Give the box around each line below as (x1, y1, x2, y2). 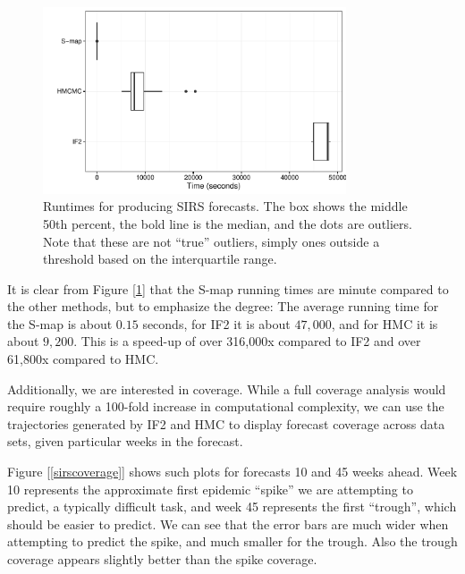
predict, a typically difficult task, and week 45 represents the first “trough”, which (7, 497, 457, 516)
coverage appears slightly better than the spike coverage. (7, 550, 317, 568)
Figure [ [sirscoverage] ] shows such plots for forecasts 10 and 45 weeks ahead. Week (7, 462, 458, 481)
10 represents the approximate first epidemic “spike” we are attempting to (7, 479, 413, 498)
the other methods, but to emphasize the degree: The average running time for (7, 297, 439, 316)
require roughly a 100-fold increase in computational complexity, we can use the (7, 397, 444, 416)
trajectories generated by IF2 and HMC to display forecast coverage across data (7, 414, 445, 433)
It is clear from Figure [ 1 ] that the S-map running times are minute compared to (7, 279, 449, 298)
